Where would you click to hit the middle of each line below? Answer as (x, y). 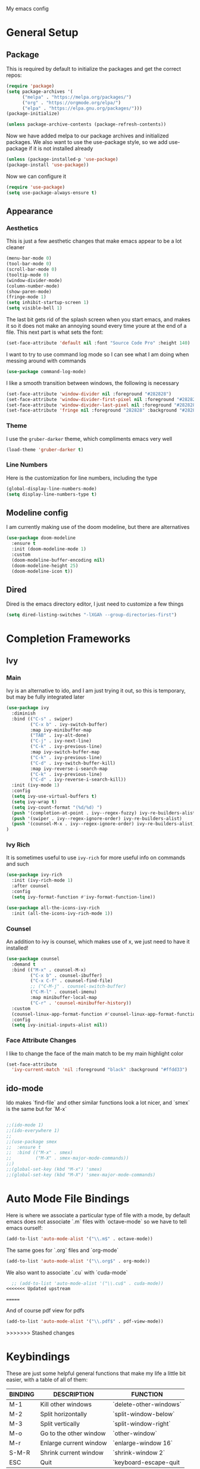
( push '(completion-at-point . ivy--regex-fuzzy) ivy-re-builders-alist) (105, 813)
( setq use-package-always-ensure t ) (51, 193)
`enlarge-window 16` (143, 1443)
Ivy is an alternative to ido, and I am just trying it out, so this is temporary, (96, 691)
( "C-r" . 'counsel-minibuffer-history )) (81, 1003)
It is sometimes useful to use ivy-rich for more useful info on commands (96, 858)
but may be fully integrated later (46, 697)
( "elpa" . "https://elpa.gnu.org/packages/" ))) (82, 108)
